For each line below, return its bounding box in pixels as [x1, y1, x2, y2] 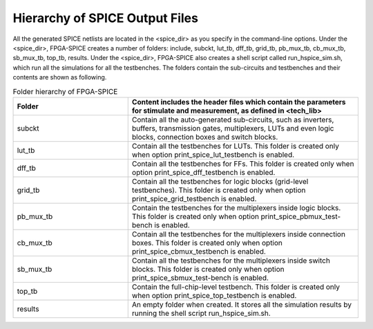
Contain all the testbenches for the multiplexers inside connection [131, 229, 345, 238]
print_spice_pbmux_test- [260, 211, 341, 221]
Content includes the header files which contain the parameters [131, 97, 346, 106]
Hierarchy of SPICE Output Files [12, 10, 198, 26]
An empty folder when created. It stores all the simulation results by [131, 299, 352, 309]
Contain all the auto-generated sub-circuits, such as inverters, [131, 115, 334, 124]
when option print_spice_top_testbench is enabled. [131, 290, 297, 300]
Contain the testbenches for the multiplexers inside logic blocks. [131, 203, 341, 212]
